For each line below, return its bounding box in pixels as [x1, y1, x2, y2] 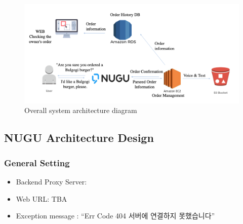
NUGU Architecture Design [4, 130, 154, 145]
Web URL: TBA [16, 193, 67, 204]
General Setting [4, 156, 70, 169]
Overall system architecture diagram [24, 105, 137, 116]
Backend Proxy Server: [16, 176, 87, 187]
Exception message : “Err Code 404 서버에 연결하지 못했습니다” [16, 210, 215, 221]
